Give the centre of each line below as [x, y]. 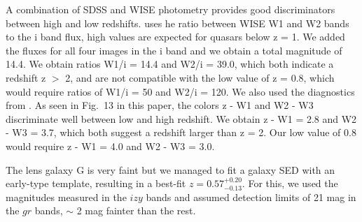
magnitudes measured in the [66, 197]
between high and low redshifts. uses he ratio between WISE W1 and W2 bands [177, 23]
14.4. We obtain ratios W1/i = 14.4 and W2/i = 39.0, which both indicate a [170, 64]
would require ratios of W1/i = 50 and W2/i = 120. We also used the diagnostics [180, 91]
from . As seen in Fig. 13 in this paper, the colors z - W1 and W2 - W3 [160, 105]
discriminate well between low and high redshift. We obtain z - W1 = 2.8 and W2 [181, 118]
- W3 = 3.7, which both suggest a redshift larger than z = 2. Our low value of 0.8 [181, 132]
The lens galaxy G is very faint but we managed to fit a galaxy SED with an [170, 169]
